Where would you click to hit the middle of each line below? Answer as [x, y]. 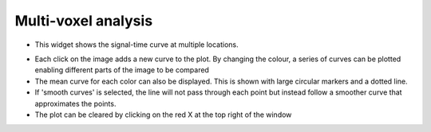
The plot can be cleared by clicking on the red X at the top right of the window [163, 115]
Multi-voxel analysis [84, 21]
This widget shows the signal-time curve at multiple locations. [136, 45]
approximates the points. [75, 103]
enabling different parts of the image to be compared [122, 70]
